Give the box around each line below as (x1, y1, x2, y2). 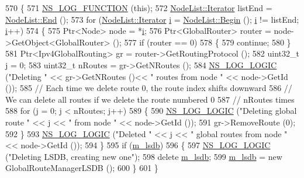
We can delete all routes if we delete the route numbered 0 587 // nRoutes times (5, 93, 295, 105)
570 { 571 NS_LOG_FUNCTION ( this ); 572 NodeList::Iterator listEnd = (5, 2, 272, 13)
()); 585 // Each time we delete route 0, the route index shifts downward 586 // (5, 82, 292, 94)
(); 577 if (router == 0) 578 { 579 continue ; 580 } (113, 36, 291, 48)
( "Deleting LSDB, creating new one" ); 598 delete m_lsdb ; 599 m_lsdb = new (5, 150, 282, 162)
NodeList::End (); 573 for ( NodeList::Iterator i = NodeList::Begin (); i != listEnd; (5, 13, 299, 25)
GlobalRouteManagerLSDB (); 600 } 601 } (5, 162, 158, 174)
